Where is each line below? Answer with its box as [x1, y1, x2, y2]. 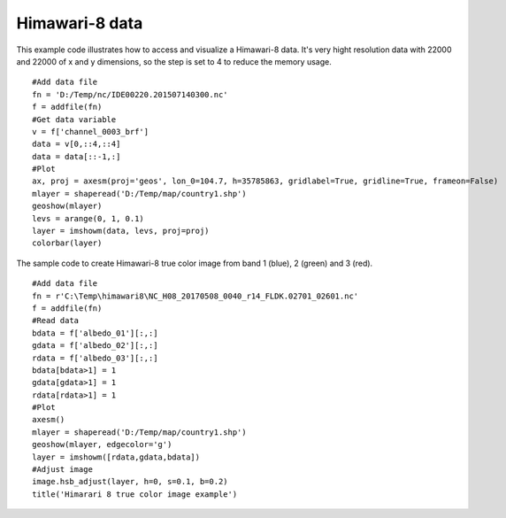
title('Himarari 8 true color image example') [32, 489, 238, 499]
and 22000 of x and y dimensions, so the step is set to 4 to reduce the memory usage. [16, 56, 332, 66]
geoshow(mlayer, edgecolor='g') [32, 439, 172, 450]
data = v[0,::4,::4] [32, 139, 121, 150]
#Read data [32, 315, 80, 326]
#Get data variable [32, 114, 117, 124]
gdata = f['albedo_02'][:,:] [32, 341, 158, 351]
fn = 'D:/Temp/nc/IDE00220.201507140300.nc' [32, 89, 229, 99]
